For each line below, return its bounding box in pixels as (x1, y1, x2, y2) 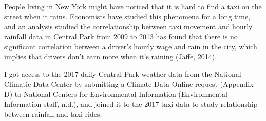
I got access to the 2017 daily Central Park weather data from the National (4, 68, 241, 79)
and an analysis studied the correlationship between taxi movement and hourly (4, 21, 253, 32)
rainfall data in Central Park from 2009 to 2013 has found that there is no (4, 31, 238, 42)
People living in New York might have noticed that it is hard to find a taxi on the (4, 1, 262, 11)
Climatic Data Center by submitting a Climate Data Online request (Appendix (4, 78, 254, 89)
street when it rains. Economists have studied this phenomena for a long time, (4, 11, 251, 22)
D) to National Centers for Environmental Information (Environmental (4, 88, 227, 99)
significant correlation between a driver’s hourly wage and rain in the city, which (4, 41, 257, 52)
